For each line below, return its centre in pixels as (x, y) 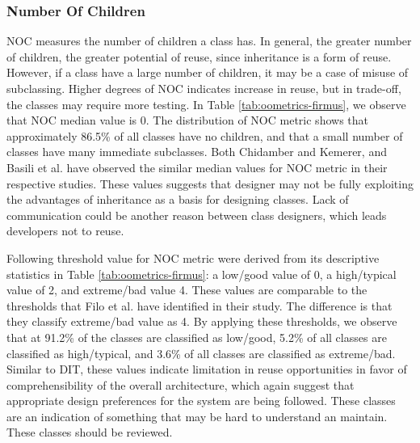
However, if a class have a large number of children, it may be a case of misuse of (208, 72)
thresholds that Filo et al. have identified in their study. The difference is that (199, 305)
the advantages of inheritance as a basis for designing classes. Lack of (178, 199)
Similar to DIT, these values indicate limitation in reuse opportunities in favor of (207, 369)
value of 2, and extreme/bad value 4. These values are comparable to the (187, 290)
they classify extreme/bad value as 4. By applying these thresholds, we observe (202, 321)
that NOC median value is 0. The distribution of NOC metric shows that (187, 120)
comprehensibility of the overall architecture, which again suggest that (181, 384)
